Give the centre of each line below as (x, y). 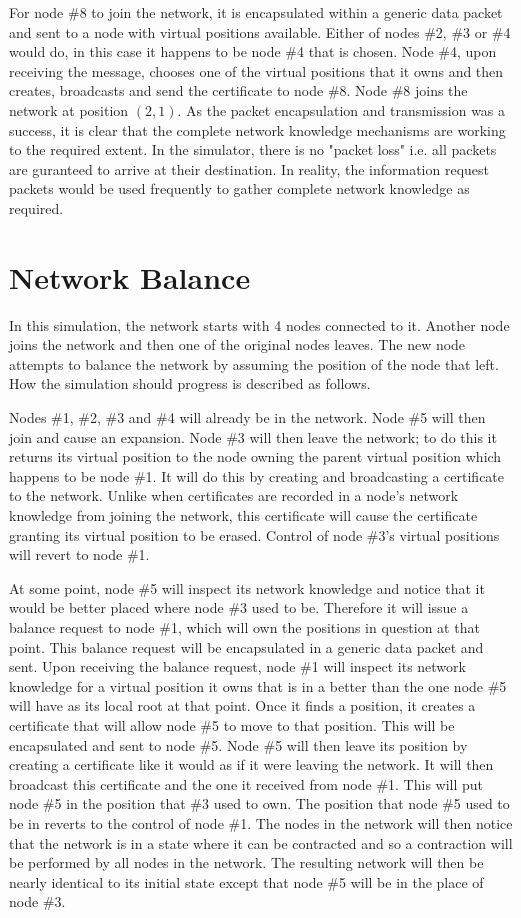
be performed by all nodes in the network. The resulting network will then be (246, 862)
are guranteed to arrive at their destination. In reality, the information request (249, 168)
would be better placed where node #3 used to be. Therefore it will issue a (239, 607)
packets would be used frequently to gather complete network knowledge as (239, 188)
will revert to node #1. (79, 554)
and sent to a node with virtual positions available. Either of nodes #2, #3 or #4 (260, 31)
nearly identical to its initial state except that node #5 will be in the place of (246, 881)
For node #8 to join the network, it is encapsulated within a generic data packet (256, 12)
